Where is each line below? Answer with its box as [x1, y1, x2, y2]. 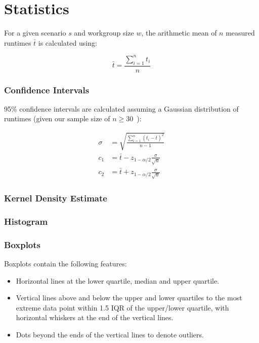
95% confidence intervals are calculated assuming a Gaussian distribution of [4, 103, 239, 114]
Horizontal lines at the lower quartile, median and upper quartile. [16, 275, 220, 286]
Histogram [4, 215, 48, 227]
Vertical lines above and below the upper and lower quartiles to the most [16, 292, 242, 303]
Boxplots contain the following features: [4, 258, 127, 268]
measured [226, 27, 255, 38]
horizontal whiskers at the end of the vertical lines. [16, 312, 174, 323]
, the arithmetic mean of [141, 27, 217, 38]
